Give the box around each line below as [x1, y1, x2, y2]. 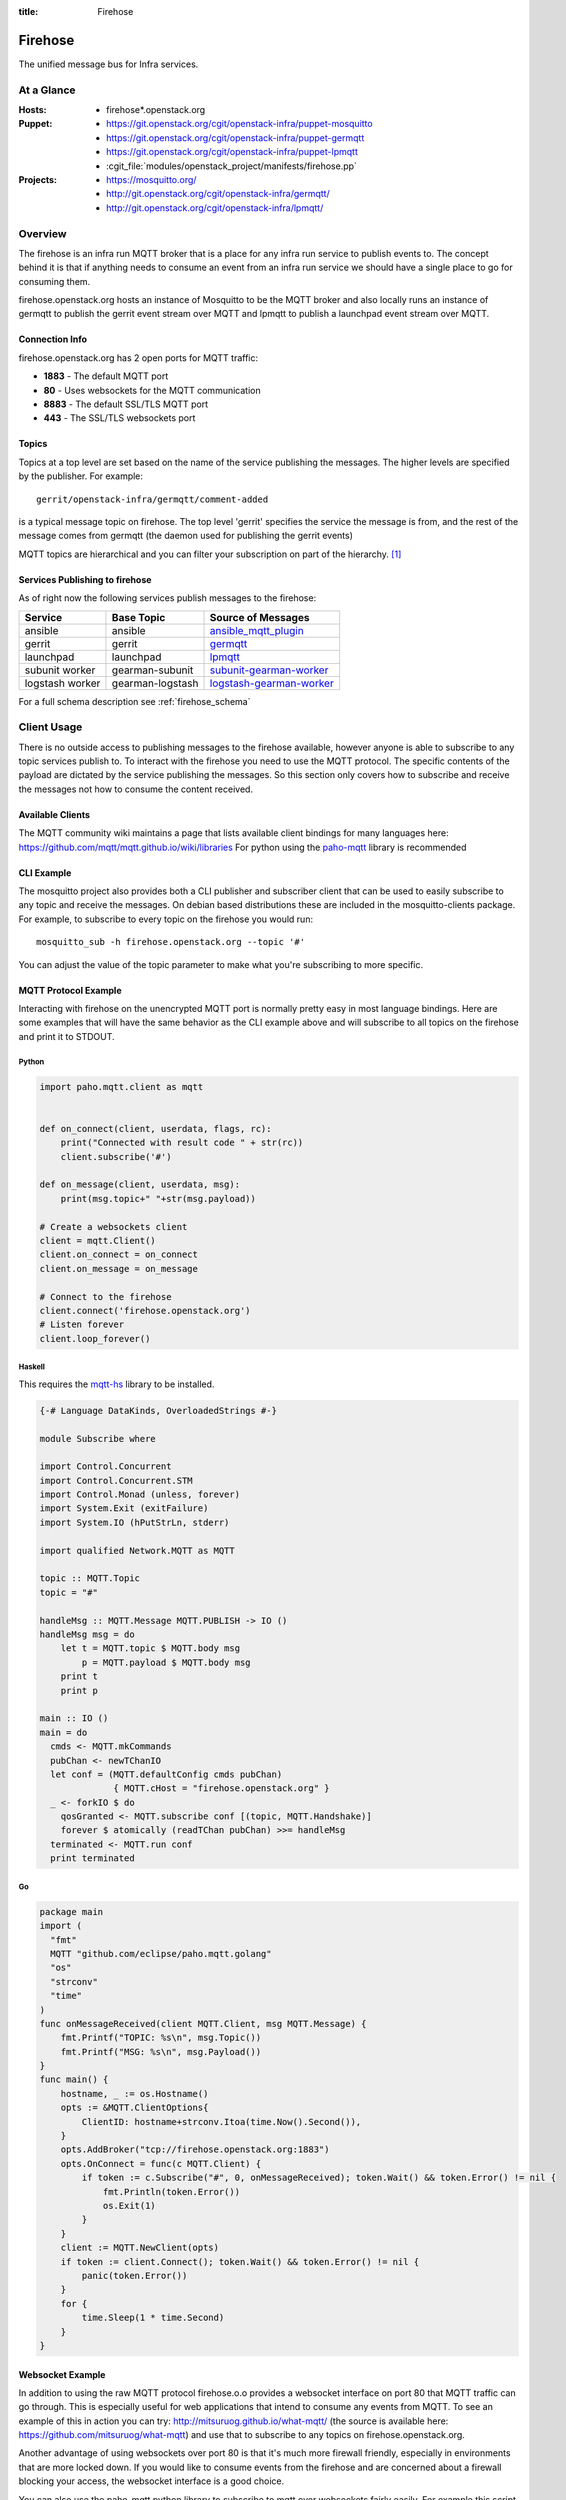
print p [60, 1685, 99, 1696]
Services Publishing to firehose [18, 573, 152, 585]
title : [18, 6, 39, 17]
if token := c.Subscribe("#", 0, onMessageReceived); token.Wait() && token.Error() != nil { [81, 2172, 557, 2184]
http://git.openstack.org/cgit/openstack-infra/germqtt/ [106, 188, 330, 200]
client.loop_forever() [39, 1333, 151, 1344]
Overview [18, 226, 67, 240]
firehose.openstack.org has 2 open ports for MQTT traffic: [18, 351, 259, 364]
